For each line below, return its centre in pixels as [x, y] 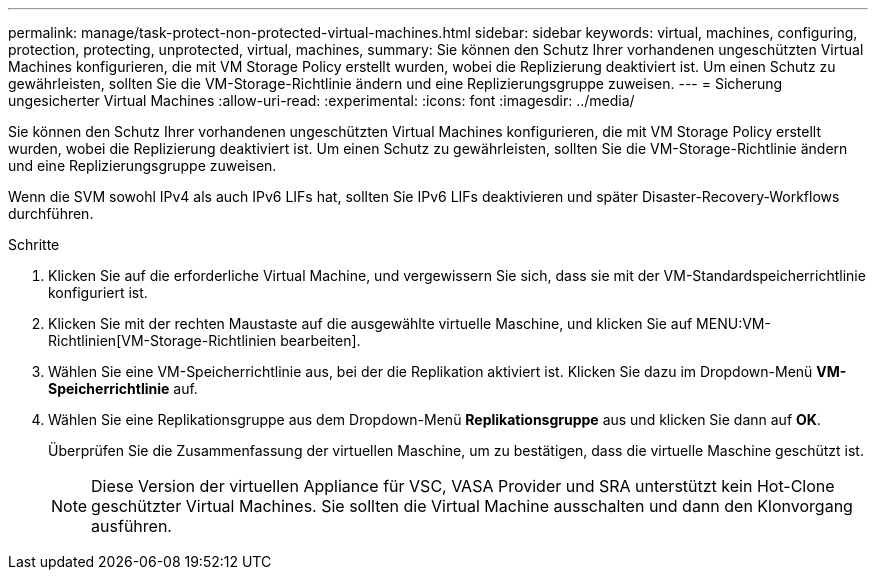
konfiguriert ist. [98, 292]
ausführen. [131, 526]
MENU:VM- [733, 323]
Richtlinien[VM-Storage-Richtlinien [162, 340]
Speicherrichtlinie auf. [123, 388]
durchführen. [51, 213]
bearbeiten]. [320, 340]
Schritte [34, 244]
